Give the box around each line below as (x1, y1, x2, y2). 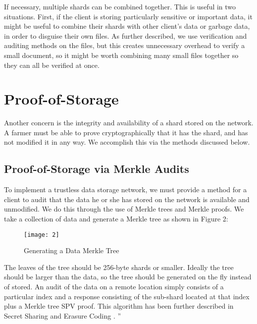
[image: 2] (24, 231, 59, 238)
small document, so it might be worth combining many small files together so (4, 50, 239, 60)
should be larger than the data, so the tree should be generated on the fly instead (4, 271, 252, 282)
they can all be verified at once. (4, 59, 100, 70)
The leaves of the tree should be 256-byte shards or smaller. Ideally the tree (4, 262, 234, 272)
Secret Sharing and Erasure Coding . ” (4, 310, 121, 321)
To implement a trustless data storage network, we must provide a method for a (4, 184, 247, 195)
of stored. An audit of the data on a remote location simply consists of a (4, 281, 224, 292)
